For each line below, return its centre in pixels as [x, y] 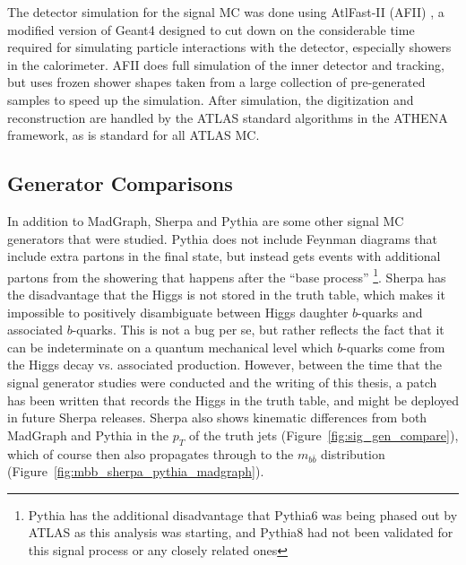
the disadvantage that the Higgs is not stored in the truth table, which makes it [226, 294]
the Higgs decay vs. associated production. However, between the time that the [224, 365]
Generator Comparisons [120, 183]
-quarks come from [394, 347]
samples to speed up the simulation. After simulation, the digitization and [211, 99]
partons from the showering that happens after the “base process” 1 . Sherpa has [227, 275]
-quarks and [390, 312]
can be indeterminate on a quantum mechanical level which [170, 347]
